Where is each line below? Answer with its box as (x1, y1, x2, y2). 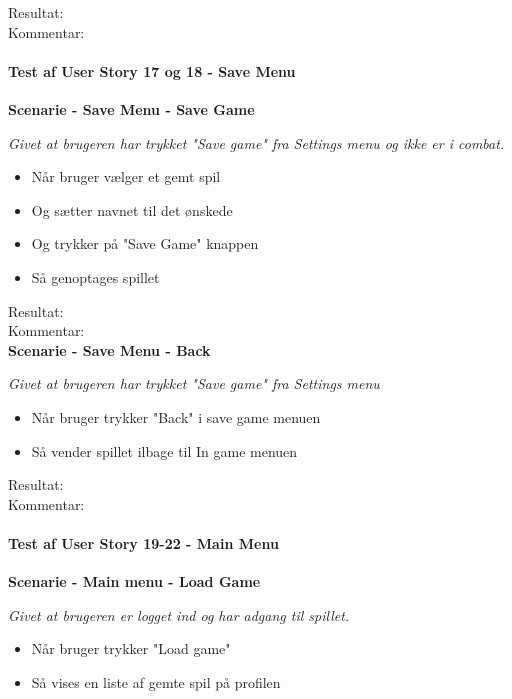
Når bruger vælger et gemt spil (31, 166, 221, 187)
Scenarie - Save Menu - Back (8, 339, 211, 360)
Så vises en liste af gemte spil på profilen (31, 671, 281, 692)
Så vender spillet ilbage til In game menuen (31, 440, 298, 461)
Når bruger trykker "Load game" (31, 638, 231, 659)
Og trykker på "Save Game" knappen (31, 233, 259, 254)
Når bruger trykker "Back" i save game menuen (31, 406, 321, 427)
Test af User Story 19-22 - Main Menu (8, 532, 279, 553)
